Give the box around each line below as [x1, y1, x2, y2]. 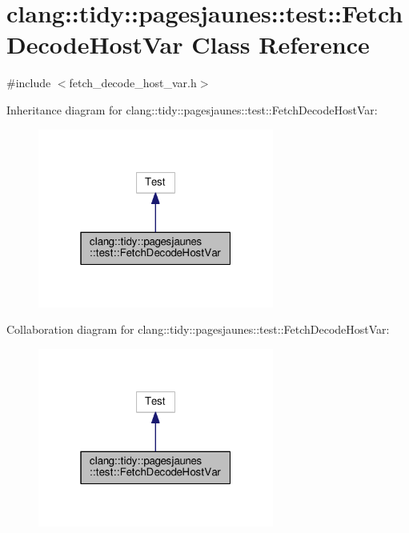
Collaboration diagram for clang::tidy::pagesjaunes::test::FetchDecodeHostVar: [6, 321, 390, 338]
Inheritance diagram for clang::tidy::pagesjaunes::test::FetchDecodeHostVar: [6, 101, 378, 118]
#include [6, 74, 51, 91]
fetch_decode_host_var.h [69, 74, 197, 91]
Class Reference [191, 28, 370, 61]
